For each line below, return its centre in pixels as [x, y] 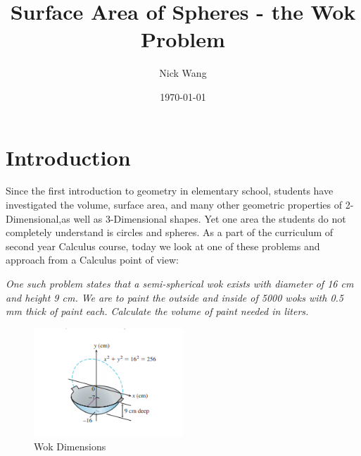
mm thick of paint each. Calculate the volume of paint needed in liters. [157, 311]
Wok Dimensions [70, 446]
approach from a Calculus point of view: [92, 260]
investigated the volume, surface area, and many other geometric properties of [174, 205]
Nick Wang [183, 73]
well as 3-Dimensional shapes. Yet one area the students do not [210, 218]
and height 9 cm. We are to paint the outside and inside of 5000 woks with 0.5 [175, 297]
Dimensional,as [38, 218]
